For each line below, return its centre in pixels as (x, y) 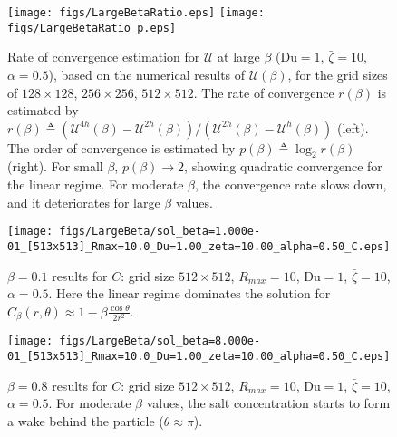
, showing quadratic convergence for (283, 166)
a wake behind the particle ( (86, 420)
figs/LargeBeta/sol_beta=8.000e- (160, 341)
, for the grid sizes (338, 74)
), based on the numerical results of (147, 74)
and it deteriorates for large (84, 202)
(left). (353, 127)
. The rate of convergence (264, 92)
